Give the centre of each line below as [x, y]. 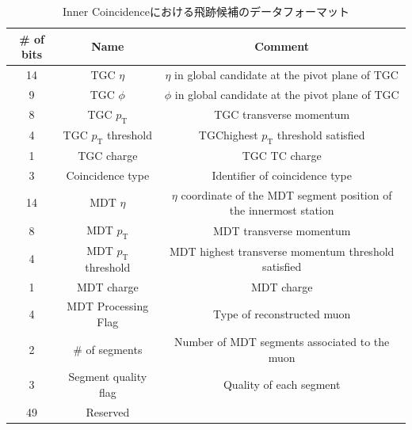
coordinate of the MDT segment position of [286, 194]
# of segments [108, 349]
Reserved [108, 411]
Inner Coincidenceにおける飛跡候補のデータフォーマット [206, 11]
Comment [282, 46]
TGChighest [228, 134]
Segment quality [108, 377]
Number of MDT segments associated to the [282, 341]
